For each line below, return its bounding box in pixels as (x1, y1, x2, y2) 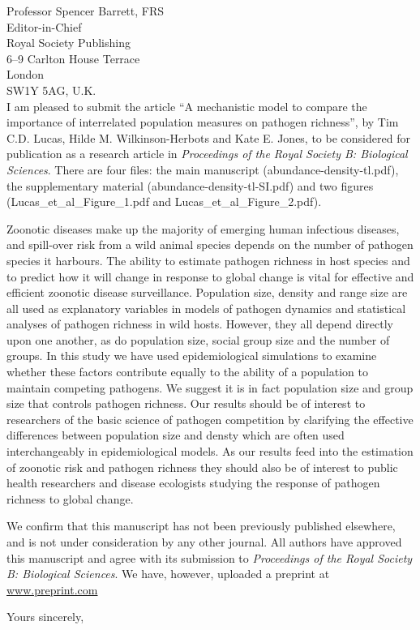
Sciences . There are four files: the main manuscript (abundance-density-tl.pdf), (6, 161, 399, 178)
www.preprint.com (6, 581, 98, 598)
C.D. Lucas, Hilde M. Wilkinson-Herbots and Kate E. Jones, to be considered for (6, 129, 410, 146)
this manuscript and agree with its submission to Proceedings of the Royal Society (6, 549, 413, 566)
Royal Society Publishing (6, 34, 131, 51)
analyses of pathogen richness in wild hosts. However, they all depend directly (6, 315, 393, 332)
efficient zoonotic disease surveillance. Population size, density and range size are (6, 284, 408, 301)
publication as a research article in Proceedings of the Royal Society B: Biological (6, 145, 408, 162)
